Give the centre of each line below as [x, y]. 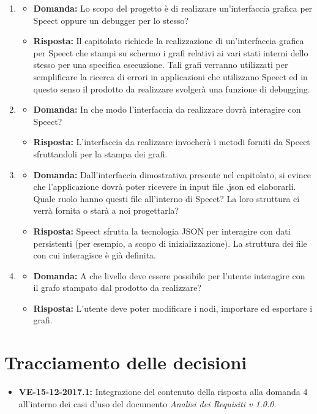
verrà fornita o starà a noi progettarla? [106, 210]
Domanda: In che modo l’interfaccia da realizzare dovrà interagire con [167, 109]
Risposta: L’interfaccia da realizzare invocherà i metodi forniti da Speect [172, 142]
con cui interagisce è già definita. [95, 255]
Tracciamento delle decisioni [126, 362]
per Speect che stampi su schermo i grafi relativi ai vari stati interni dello [171, 52]
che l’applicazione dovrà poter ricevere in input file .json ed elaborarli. [165, 186]
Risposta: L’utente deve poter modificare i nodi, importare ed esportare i [173, 308]
